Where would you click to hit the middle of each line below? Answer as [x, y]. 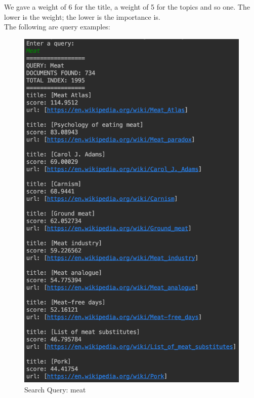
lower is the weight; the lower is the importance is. [82, 16]
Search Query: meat [55, 389]
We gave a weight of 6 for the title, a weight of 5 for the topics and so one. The [127, 7]
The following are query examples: [57, 27]
